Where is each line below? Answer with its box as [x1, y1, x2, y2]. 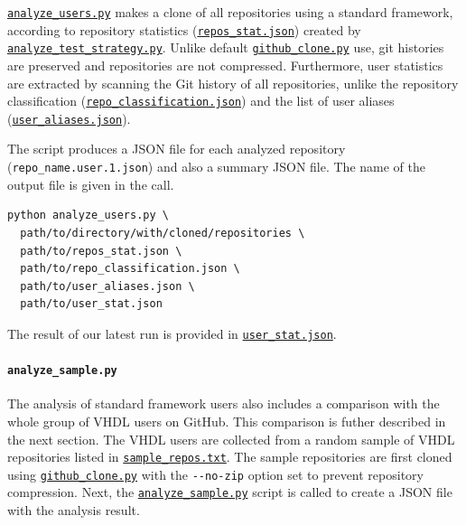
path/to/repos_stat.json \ [20, 244, 182, 258]
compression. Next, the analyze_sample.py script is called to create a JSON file [7, 483, 452, 502]
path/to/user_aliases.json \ [20, 279, 195, 293]
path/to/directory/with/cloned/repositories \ [20, 226, 305, 239]
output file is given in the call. [7, 174, 174, 193]
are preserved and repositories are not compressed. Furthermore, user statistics [7, 55, 443, 74]
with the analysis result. [7, 501, 140, 520]
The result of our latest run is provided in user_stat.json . [7, 323, 337, 342]
